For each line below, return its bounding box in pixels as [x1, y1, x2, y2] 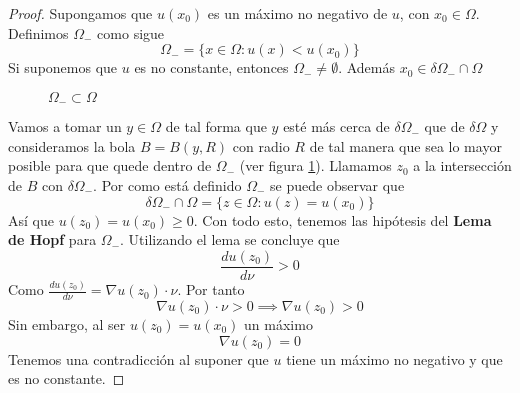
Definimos [8, 22, 69, 43]
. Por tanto [177, 279, 245, 300]
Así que [8, 209, 54, 230]
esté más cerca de [283, 116, 390, 137]
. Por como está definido [93, 175, 242, 196]
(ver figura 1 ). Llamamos [239, 155, 392, 176]
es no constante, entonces [134, 57, 289, 78]
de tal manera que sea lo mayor [309, 135, 502, 156]
